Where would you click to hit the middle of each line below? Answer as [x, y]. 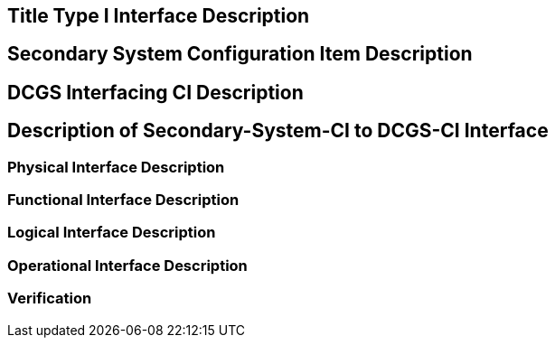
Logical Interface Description [112, 233]
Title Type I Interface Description [159, 16]
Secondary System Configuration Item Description [240, 54]
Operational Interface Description [127, 265]
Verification [50, 298]
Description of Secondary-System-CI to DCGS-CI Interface [278, 131]
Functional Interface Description [123, 200]
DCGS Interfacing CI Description [155, 92]
